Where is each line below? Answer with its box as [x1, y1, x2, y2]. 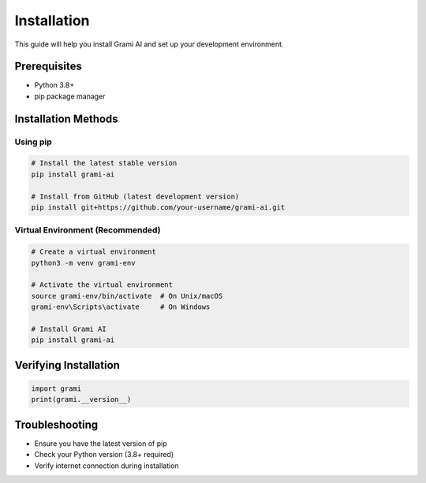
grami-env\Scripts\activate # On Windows [31, 303, 211, 311]
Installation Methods [14, 112, 118, 125]
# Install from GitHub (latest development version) [31, 191, 240, 201]
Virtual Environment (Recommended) [14, 225, 161, 236]
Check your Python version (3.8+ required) [34, 450, 174, 459]
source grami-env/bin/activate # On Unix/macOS [31, 292, 223, 300]
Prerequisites [14, 60, 82, 73]
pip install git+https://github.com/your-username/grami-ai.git [31, 202, 286, 212]
